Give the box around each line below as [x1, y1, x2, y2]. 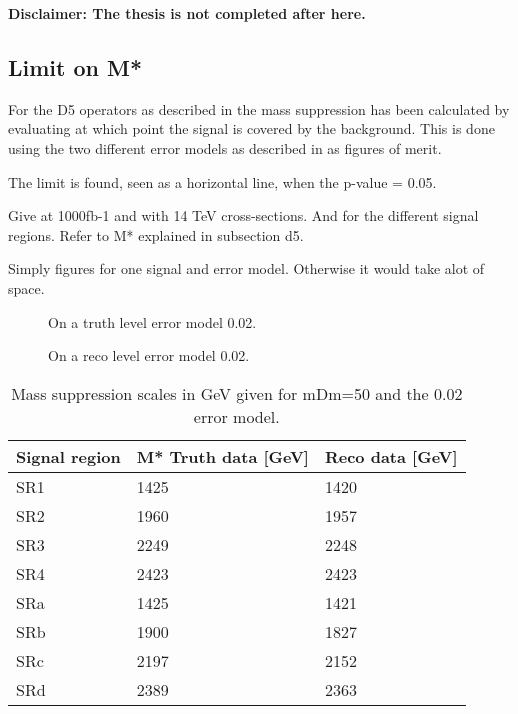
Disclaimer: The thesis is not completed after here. [8, 3, 366, 23]
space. [8, 277, 45, 298]
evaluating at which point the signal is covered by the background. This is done [8, 118, 495, 139]
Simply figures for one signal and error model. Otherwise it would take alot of [8, 258, 485, 279]
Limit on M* [8, 51, 143, 82]
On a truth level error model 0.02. [48, 311, 257, 332]
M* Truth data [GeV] [136, 444, 309, 468]
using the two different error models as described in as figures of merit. [8, 137, 442, 158]
